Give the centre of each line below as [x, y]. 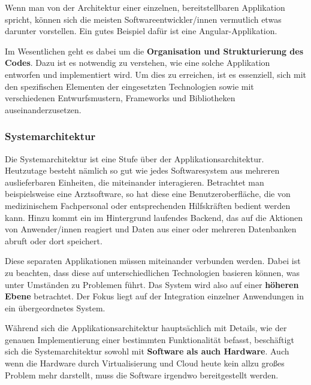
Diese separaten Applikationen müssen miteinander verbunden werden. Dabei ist [153, 261]
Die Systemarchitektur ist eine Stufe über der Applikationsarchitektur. [135, 158]
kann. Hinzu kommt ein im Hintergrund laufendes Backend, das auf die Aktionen [154, 217]
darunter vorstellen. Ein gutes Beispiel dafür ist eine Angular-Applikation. [141, 31]
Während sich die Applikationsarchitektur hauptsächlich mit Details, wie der [146, 328]
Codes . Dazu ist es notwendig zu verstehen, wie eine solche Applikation [138, 63]
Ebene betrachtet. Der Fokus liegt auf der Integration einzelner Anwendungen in [154, 296]
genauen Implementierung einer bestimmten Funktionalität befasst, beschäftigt [150, 339]
